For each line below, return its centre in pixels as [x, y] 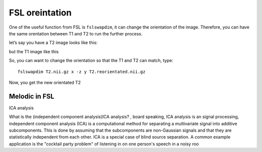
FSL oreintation [40, 13]
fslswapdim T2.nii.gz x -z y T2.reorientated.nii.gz [82, 72]
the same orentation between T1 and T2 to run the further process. [76, 33]
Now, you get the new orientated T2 [45, 82]
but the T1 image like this [34, 51]
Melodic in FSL [32, 96]
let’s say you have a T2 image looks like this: [53, 43]
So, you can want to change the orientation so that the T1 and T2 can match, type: [91, 61]
